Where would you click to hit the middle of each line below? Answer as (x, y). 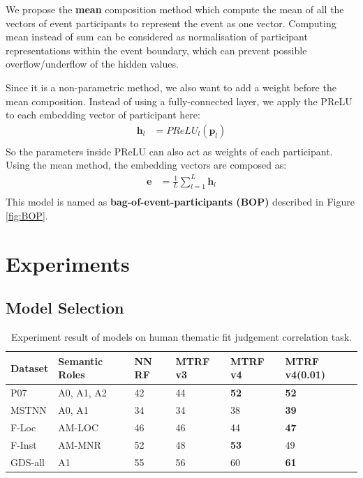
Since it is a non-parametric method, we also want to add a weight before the (171, 87)
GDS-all (28, 462)
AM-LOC (78, 427)
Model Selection (65, 308)
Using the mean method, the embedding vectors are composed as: (146, 165)
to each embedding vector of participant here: (103, 115)
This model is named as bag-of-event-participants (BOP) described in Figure (180, 202)
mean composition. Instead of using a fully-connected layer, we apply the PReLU (179, 101)
